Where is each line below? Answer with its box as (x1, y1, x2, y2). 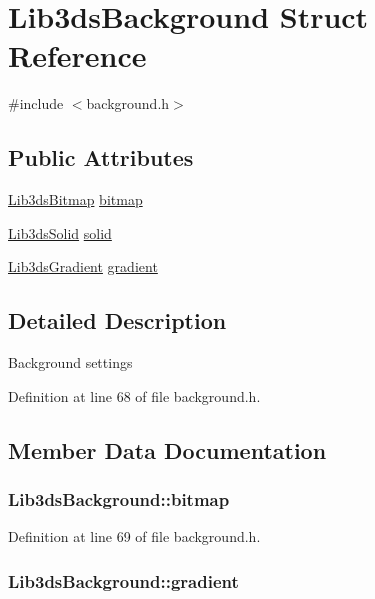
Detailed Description (8, 305, 227, 336)
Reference (8, 35, 147, 76)
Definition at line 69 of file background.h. (8, 526, 261, 547)
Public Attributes (8, 142, 194, 173)
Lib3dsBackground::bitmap (8, 486, 230, 511)
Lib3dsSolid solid (8, 222, 112, 243)
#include (8, 93, 64, 114)
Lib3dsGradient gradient (8, 256, 158, 277)
